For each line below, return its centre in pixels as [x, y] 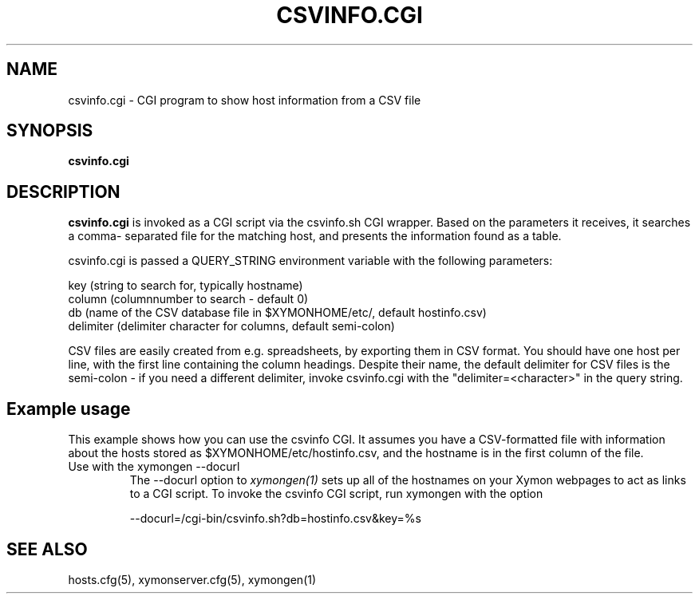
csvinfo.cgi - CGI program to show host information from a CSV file [245, 100]
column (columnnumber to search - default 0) [188, 299]
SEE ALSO [47, 549]
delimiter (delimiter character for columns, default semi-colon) [231, 326]
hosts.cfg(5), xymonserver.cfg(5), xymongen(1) [192, 579]
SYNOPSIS [50, 131]
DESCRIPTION [63, 191]
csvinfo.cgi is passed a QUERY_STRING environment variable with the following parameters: [310, 261]
